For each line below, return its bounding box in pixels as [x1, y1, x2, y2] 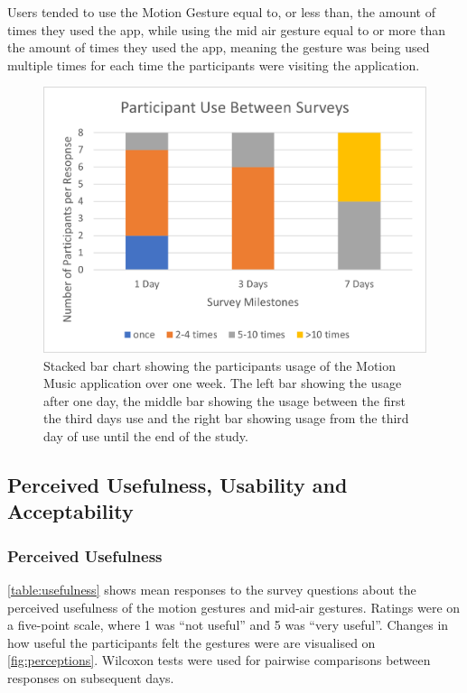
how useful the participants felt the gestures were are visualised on [7, 633, 376, 651]
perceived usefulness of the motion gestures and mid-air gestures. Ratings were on [7, 597, 461, 616]
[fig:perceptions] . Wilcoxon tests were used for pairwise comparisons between [7, 651, 431, 670]
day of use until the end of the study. [43, 427, 248, 446]
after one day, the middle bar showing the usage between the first [43, 391, 406, 410]
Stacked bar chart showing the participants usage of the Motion [43, 356, 397, 374]
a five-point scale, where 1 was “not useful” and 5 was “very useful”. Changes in [7, 615, 449, 634]
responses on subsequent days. [7, 668, 174, 687]
